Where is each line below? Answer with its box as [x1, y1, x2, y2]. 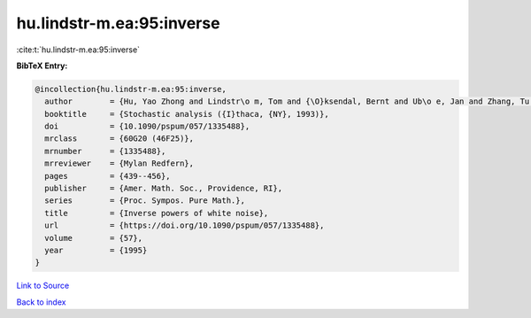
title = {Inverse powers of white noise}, [44, 208, 269, 218]
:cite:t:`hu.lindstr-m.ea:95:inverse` [16, 44, 141, 55]
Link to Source [16, 280, 70, 291]
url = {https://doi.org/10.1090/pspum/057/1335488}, [44, 221, 325, 230]
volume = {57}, [44, 233, 143, 243]
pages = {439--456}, [44, 171, 172, 181]
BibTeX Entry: [16, 60, 68, 71]
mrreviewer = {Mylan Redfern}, [44, 159, 195, 168]
